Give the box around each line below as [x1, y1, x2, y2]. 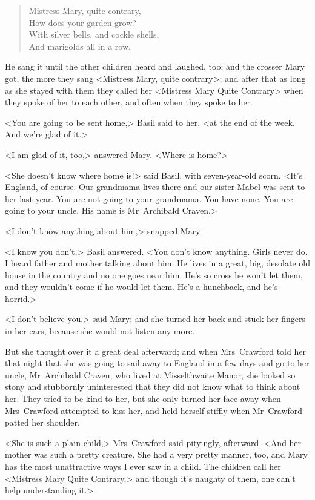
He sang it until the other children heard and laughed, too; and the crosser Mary [5, 60, 305, 73]
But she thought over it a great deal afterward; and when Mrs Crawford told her [5, 344, 306, 357]
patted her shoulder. [5, 416, 80, 429]
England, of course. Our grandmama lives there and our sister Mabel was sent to [5, 180, 305, 193]
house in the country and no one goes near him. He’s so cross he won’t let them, [5, 268, 303, 281]
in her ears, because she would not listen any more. [5, 324, 195, 337]
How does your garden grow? [28, 16, 136, 28]
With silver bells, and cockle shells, [28, 28, 159, 41]
